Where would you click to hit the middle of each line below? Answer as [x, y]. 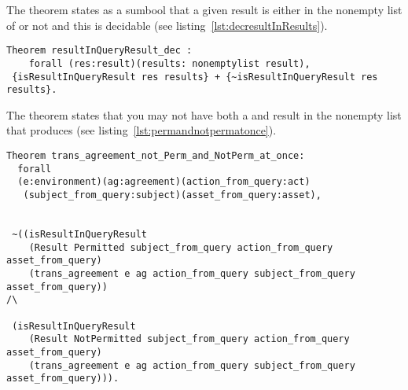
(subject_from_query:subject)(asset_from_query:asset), [172, 195]
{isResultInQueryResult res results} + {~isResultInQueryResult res [195, 77]
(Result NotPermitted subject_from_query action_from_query [189, 339]
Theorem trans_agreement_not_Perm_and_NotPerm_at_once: [156, 156]
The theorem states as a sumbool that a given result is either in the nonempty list [204, 9]
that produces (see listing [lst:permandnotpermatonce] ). [142, 130]
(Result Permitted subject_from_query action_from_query [181, 247]
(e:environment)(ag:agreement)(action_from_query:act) [164, 182]
